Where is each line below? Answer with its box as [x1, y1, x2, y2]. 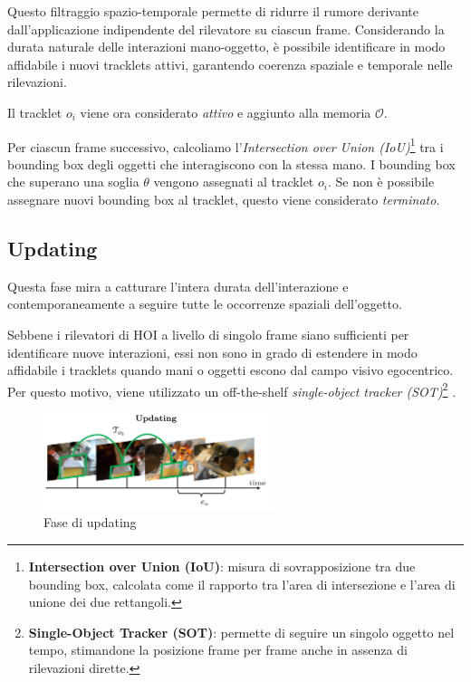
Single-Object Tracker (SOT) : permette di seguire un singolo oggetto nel [28, 622, 455, 641]
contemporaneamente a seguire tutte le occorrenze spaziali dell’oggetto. [7, 294, 402, 313]
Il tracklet [7, 102, 62, 121]
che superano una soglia [7, 172, 139, 191]
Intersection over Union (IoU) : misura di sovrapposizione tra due [28, 557, 416, 576]
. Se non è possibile [327, 172, 435, 191]
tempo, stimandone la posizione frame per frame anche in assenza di [28, 640, 408, 659]
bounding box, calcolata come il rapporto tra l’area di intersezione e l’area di [28, 574, 456, 593]
